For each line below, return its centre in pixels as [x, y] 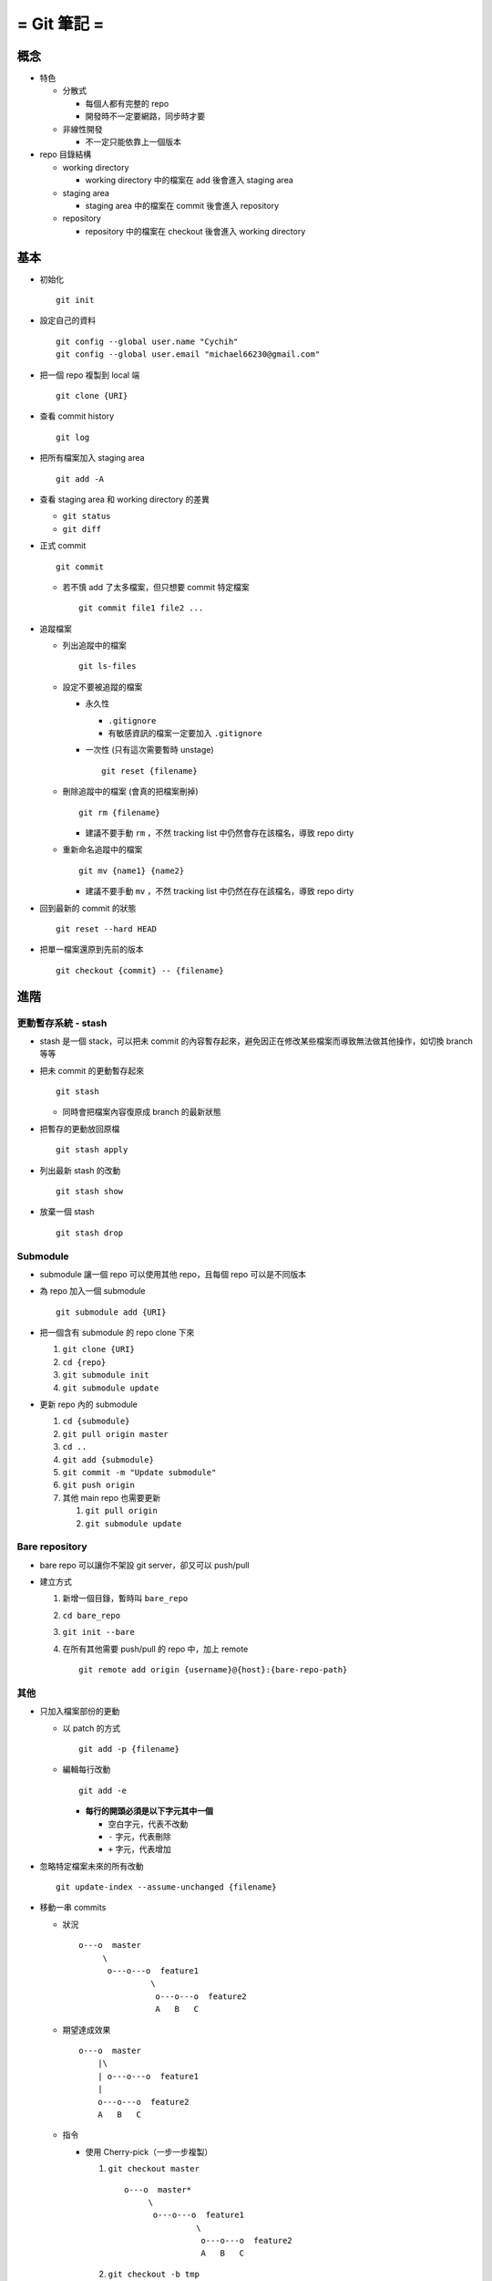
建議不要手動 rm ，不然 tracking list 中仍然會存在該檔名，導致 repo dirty [220, 833]
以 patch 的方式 [92, 1728]
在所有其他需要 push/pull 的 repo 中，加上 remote [155, 1649]
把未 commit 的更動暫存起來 [92, 1070]
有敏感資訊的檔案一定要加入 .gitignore [185, 734]
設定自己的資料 [67, 320]
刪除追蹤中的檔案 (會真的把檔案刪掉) [131, 792]
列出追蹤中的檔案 [94, 646]
